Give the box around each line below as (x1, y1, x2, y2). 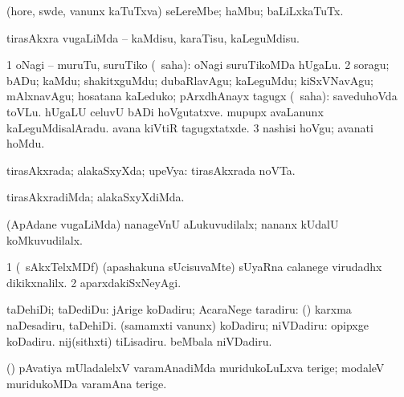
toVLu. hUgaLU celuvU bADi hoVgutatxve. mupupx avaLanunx (6, 103, 324, 120)
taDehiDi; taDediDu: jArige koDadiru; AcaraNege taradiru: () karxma (6, 301, 352, 318)
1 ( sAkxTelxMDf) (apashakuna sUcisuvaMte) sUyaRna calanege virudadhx (6, 258, 382, 275)
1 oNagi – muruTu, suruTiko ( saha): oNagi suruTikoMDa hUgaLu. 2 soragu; (6, 56, 390, 73)
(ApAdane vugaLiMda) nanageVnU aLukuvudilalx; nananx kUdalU (6, 215, 339, 232)
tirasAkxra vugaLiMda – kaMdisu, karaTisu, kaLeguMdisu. (6, 29, 300, 46)
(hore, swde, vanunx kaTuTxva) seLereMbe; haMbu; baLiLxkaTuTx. (6, 2, 344, 18)
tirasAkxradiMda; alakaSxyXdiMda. (6, 188, 185, 205)
